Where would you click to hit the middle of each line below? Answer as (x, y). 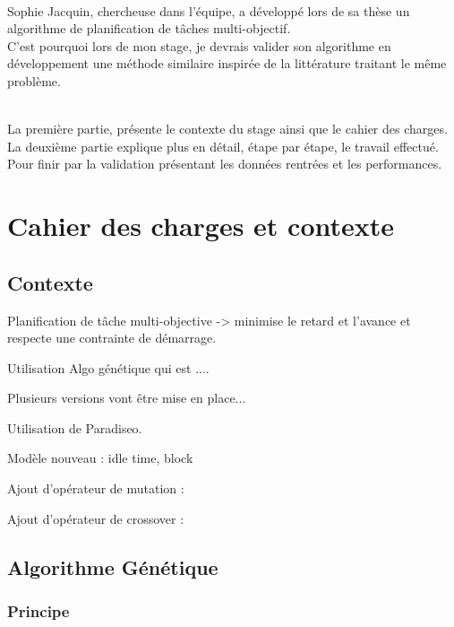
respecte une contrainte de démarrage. (112, 338)
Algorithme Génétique (113, 566)
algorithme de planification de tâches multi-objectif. (149, 28)
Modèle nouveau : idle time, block (100, 458)
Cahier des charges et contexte (201, 226)
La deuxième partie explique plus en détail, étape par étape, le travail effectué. (223, 146)
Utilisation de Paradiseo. (75, 427)
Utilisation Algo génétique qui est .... (108, 367)
